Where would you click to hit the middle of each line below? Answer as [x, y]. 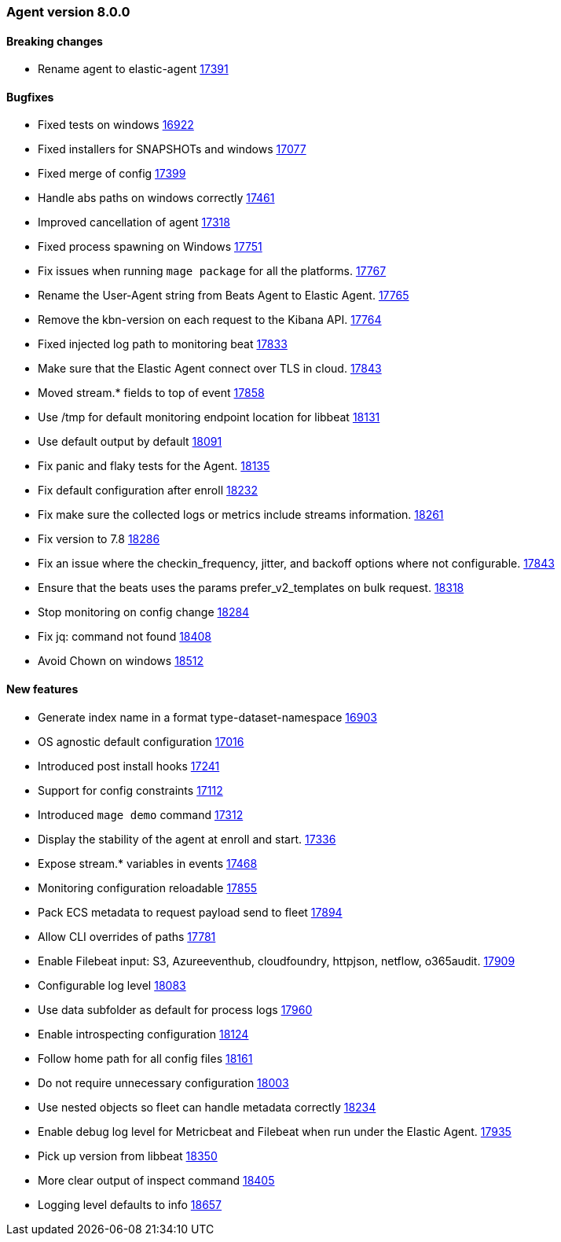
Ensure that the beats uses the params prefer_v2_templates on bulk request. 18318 [251, 588]
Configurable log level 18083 [112, 985]
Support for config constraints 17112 [130, 790]
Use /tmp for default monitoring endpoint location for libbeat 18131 [209, 417]
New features [42, 689]
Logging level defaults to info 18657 [130, 1204]
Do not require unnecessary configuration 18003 [163, 1082]
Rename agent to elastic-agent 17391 [133, 69]
